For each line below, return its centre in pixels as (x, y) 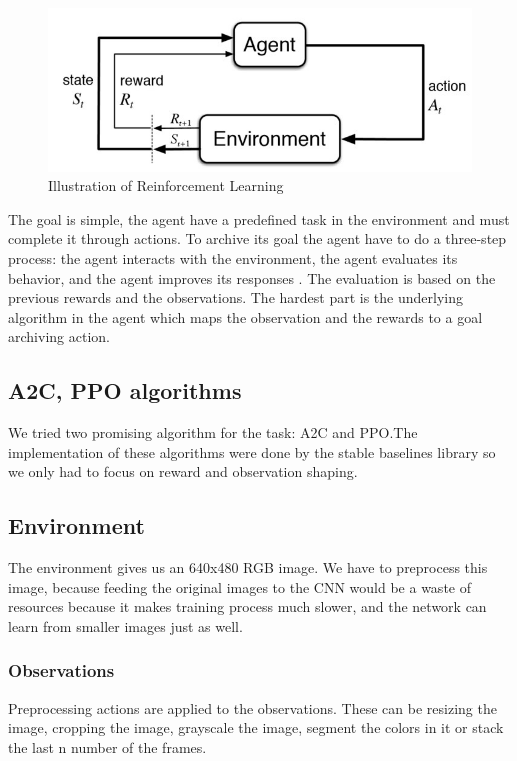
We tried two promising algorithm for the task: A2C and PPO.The (213, 432)
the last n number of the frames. (107, 746)
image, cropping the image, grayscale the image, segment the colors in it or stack (256, 727)
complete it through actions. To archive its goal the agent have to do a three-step (257, 238)
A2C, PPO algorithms (125, 390)
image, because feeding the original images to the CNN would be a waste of (239, 586)
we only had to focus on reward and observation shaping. (183, 471)
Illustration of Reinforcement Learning (166, 185)
